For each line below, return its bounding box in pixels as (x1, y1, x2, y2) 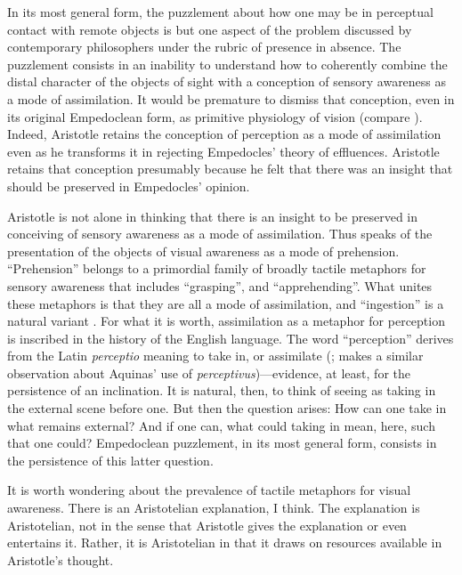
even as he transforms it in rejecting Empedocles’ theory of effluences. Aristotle (7, 142, 440, 160)
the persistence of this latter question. (7, 450, 214, 469)
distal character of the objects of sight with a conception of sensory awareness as (7, 72, 447, 91)
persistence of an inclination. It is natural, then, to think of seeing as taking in (7, 381, 436, 400)
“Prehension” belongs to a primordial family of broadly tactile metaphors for (7, 259, 426, 278)
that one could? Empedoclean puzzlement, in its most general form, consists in (7, 433, 437, 452)
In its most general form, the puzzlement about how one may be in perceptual (7, 3, 434, 20)
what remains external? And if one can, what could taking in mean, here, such (7, 416, 435, 434)
